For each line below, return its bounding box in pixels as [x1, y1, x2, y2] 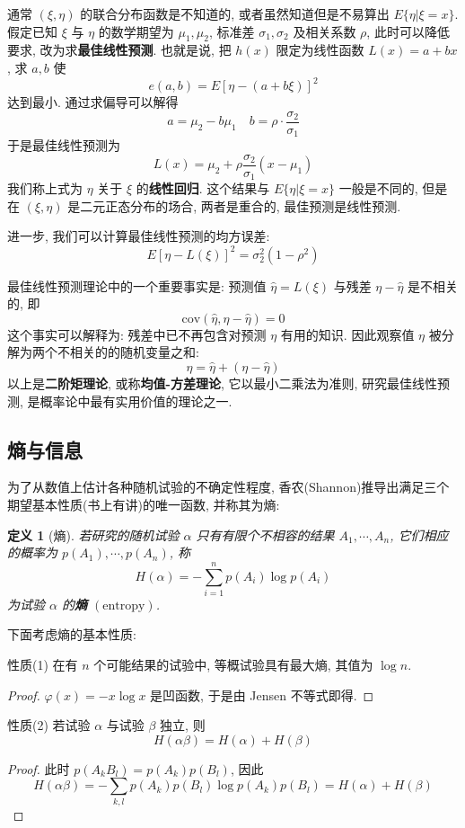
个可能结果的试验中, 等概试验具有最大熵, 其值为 [93, 655, 373, 674]
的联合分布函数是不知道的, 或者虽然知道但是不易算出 [80, 4, 390, 22]
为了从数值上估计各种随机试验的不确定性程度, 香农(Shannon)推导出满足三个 [7, 477, 450, 496]
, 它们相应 [390, 525, 449, 544]
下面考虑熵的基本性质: [7, 625, 136, 644]
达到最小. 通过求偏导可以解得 [7, 93, 179, 111]
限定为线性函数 [276, 40, 364, 59]
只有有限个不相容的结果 [196, 525, 335, 544]
